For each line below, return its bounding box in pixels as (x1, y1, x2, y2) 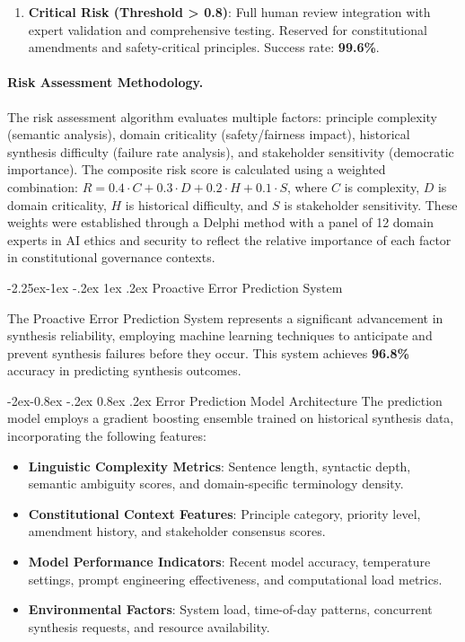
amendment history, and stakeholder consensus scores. (28, 522, 326, 541)
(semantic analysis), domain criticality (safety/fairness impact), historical (7, 125, 410, 144)
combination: (7, 177, 78, 196)
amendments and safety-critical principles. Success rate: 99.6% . (28, 38, 380, 57)
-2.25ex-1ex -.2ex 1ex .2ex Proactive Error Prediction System (7, 277, 343, 296)
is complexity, (344, 177, 420, 196)
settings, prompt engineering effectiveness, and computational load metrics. (28, 569, 443, 588)
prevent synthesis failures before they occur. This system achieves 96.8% (7, 343, 409, 362)
